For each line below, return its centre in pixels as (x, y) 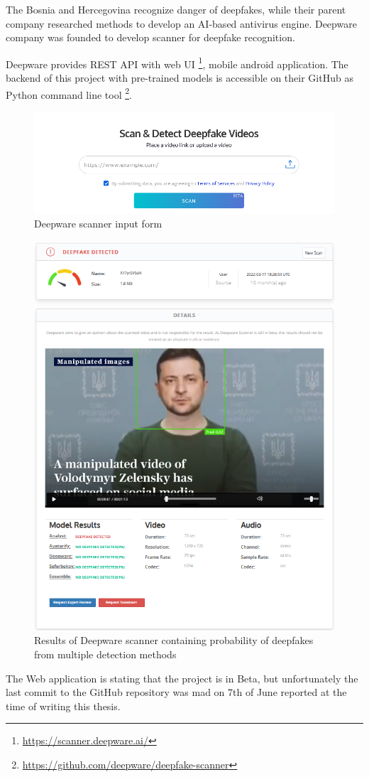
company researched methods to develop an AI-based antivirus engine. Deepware (181, 23)
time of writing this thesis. (63, 706)
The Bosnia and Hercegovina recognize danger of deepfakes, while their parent (176, 9)
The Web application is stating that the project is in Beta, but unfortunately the (182, 678)
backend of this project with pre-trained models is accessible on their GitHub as (180, 78)
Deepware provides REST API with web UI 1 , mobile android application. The (177, 63)
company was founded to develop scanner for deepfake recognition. (150, 37)
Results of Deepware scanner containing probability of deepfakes (174, 640)
